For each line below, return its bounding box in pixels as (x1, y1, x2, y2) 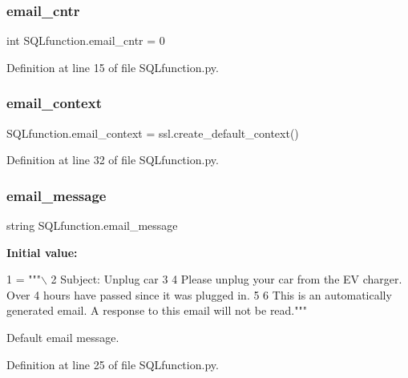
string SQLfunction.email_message (6, 217, 178, 234)
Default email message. (6, 329, 119, 345)
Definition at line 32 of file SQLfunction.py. (6, 151, 219, 168)
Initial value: (6, 243, 78, 260)
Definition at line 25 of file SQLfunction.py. (6, 356, 219, 372)
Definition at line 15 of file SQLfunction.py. (6, 58, 219, 75)
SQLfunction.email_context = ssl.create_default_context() (6, 124, 299, 141)
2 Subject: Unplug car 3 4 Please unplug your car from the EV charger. (50, 271, 402, 288)
